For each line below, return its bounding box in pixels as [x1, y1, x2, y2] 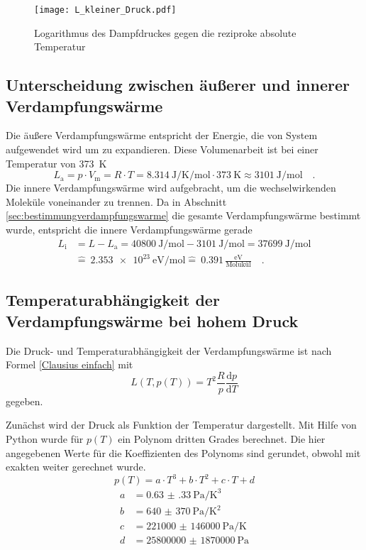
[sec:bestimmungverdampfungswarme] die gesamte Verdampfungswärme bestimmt [6, 208, 361, 223]
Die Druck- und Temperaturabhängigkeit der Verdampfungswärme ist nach [6, 343, 332, 358]
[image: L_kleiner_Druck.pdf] [34, 5, 177, 15]
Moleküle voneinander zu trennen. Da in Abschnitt [6, 194, 227, 209]
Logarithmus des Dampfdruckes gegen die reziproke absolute [34, 25, 296, 40]
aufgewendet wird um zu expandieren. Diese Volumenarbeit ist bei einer [6, 142, 318, 157]
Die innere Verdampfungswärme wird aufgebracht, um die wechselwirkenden [6, 180, 336, 195]
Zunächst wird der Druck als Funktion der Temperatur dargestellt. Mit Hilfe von [6, 417, 357, 432]
